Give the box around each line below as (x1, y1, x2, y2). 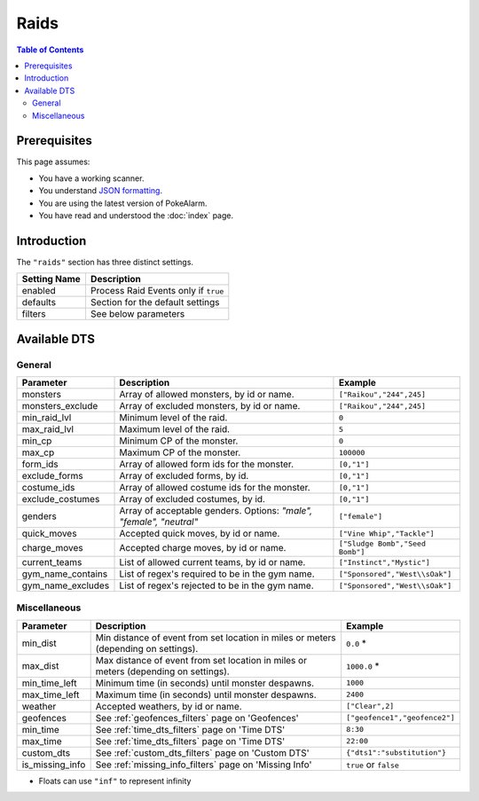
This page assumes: (16, 156, 90, 168)
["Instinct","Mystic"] (338, 557, 430, 567)
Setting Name (21, 273, 82, 286)
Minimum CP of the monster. (119, 435, 239, 447)
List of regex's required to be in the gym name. (119, 568, 315, 580)
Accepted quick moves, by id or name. (119, 528, 280, 540)
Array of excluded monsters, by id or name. (119, 400, 301, 412)
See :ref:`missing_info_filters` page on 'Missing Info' (95, 758, 312, 771)
